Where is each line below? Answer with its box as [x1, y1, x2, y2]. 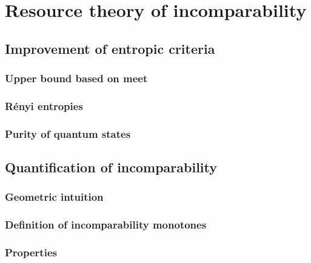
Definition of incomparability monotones [5, 217, 207, 232]
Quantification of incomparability [5, 158, 218, 177]
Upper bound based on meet [5, 71, 148, 86]
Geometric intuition [5, 189, 104, 204]
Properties [5, 245, 57, 260]
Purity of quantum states [5, 126, 131, 141]
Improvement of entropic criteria [5, 39, 215, 57]
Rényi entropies [5, 98, 83, 113]
